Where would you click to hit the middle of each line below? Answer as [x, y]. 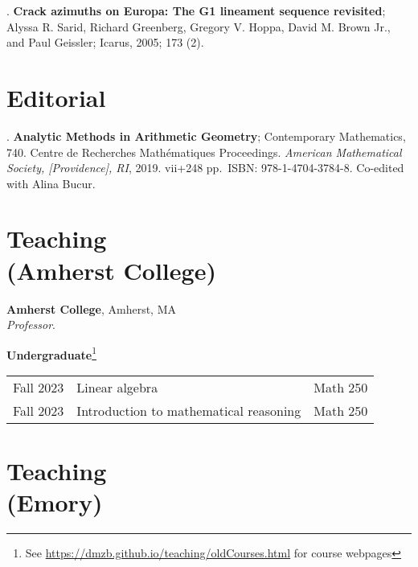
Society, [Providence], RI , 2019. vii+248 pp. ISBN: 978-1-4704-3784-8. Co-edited [205, 168]
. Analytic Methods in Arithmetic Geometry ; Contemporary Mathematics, [206, 136]
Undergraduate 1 [52, 353]
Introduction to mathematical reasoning [189, 411]
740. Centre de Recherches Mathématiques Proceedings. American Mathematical [204, 152]
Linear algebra [117, 388]
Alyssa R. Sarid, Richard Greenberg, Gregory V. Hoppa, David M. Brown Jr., [199, 26]
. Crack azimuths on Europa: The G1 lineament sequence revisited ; [196, 10]
